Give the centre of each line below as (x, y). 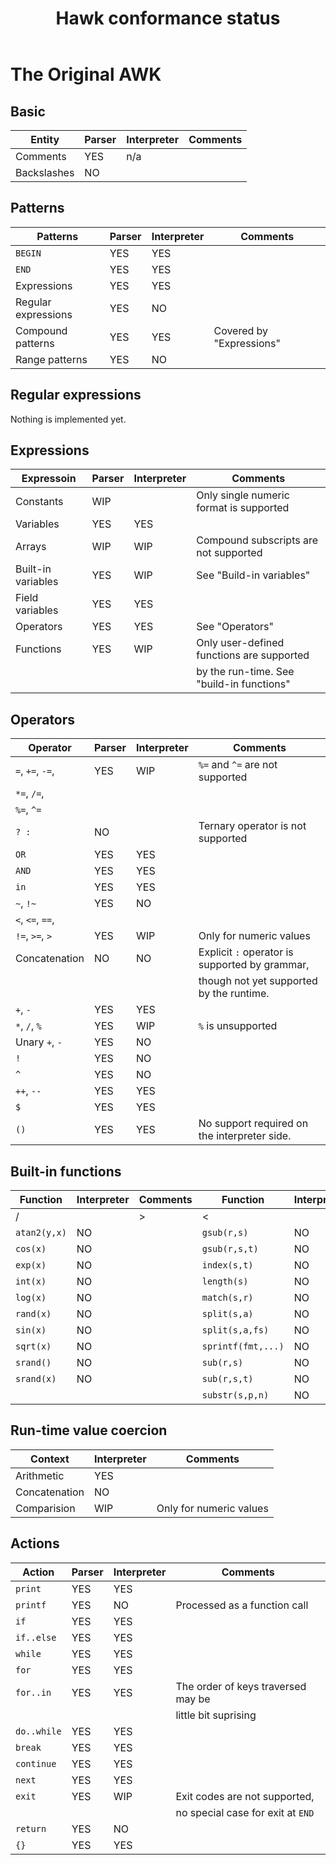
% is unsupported (238, 1026)
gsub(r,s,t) (230, 1249)
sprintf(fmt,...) (243, 1346)
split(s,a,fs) (235, 1330)
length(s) (225, 1281)
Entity (45, 139)
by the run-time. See (245, 672)
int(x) (31, 1281)
